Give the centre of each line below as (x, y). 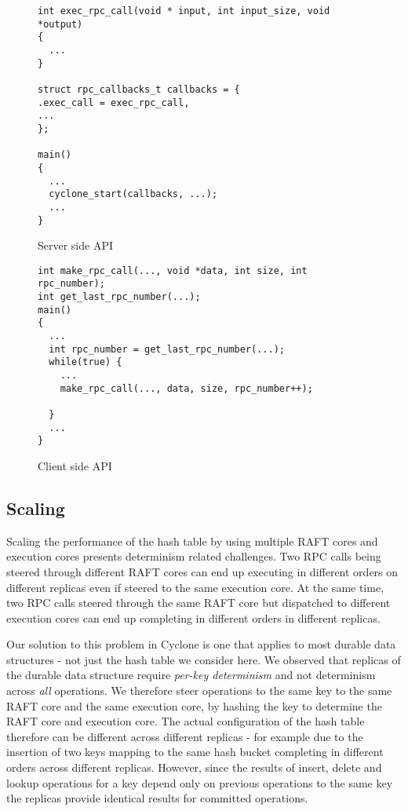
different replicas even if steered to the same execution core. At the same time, (195, 587)
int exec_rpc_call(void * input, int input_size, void (184, 11)
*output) (60, 24)
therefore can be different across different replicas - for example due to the (185, 736)
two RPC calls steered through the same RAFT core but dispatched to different (199, 603)
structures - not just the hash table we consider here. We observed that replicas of (204, 659)
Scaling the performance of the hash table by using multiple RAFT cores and (192, 541)
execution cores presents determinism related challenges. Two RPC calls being (194, 556)
